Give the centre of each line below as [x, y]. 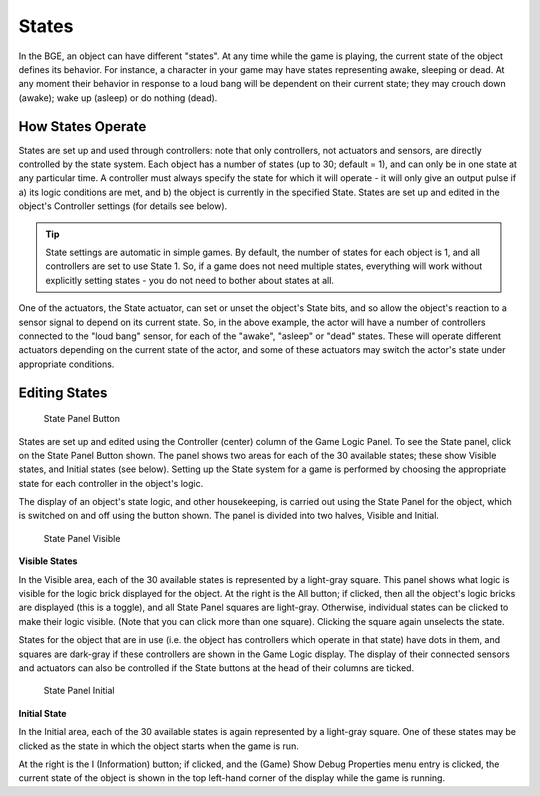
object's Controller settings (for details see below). [123, 206]
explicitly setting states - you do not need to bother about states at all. [190, 280]
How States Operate [82, 126]
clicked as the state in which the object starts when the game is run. [158, 746]
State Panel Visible [82, 538]
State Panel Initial [79, 691]
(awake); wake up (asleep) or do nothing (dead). [118, 97]
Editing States [63, 392]
